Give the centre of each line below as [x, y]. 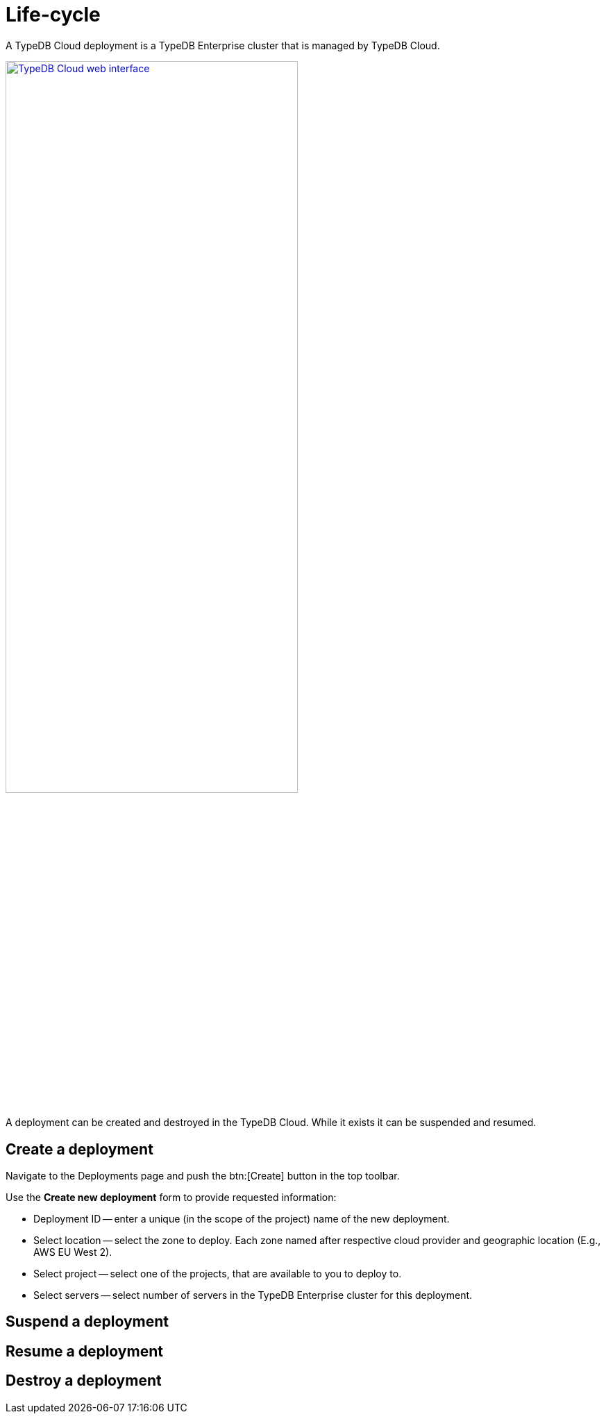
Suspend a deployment [87, 1322]
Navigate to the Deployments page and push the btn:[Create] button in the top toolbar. [203, 1175]
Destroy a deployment [84, 1381]
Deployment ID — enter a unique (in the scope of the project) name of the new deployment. [242, 1218]
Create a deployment [79, 1149]
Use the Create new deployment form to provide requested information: [171, 1197]
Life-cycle [53, 15]
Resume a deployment [84, 1351]
